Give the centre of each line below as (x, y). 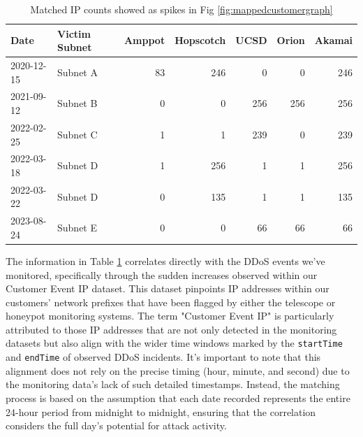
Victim (74, 33)
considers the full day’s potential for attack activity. (116, 425)
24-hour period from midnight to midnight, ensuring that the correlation (161, 411)
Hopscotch (200, 40)
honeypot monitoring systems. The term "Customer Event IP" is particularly (170, 316)
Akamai (333, 40)
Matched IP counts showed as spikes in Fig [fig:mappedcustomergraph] (181, 9)
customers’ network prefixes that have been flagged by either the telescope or (171, 302)
